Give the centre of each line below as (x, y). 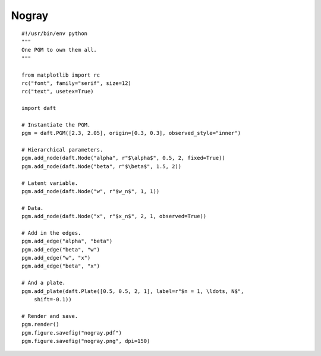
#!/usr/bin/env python (55, 33)
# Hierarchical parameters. (62, 150)
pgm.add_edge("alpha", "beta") (67, 241)
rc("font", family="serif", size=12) (77, 83)
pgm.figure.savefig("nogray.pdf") (72, 333)
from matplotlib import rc (61, 75)
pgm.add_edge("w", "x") (56, 258)
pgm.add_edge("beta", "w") (61, 249)
